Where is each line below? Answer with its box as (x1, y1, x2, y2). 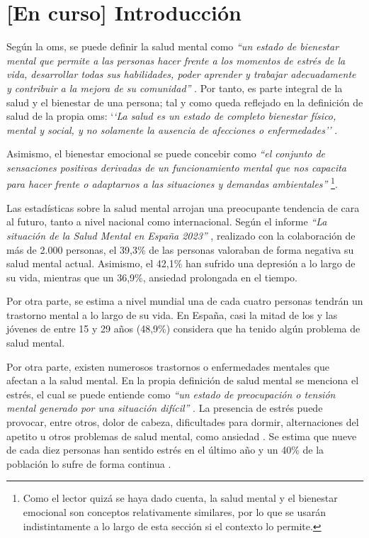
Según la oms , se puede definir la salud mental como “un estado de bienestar (6, 39, 339, 54)
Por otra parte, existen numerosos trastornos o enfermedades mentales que (6, 359, 329, 374)
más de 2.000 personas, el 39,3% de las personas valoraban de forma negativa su (6, 242, 354, 257)
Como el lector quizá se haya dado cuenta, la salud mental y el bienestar (23, 491, 338, 505)
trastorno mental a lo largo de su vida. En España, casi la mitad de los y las (6, 307, 338, 322)
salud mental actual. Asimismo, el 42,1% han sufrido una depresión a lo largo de (6, 256, 356, 271)
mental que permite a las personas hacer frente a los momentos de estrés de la (6, 52, 346, 67)
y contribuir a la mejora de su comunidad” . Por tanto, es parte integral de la (6, 80, 343, 95)
